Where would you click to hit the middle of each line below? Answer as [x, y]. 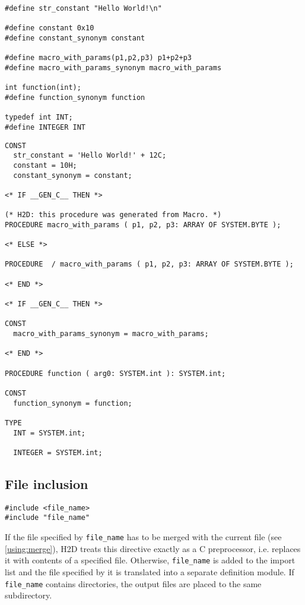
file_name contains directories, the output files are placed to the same [133, 583]
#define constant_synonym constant [75, 38]
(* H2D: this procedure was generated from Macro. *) [113, 215]
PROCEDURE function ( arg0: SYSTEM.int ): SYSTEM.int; [115, 373]
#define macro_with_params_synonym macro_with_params [113, 68]
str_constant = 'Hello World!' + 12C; [90, 156]
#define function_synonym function [75, 97]
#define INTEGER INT [45, 127]
